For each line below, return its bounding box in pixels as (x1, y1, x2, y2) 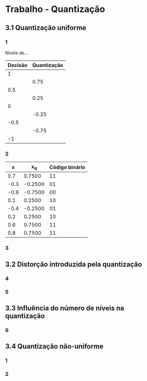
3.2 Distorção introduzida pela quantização (5, 260, 143, 268)
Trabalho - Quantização (5, 4, 106, 15)
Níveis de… (5, 50, 28, 56)
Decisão (7, 62, 27, 69)
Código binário (49, 164, 86, 171)
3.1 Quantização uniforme (5, 24, 87, 32)
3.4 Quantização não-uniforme (5, 342, 104, 351)
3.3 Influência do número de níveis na (5, 304, 125, 312)
